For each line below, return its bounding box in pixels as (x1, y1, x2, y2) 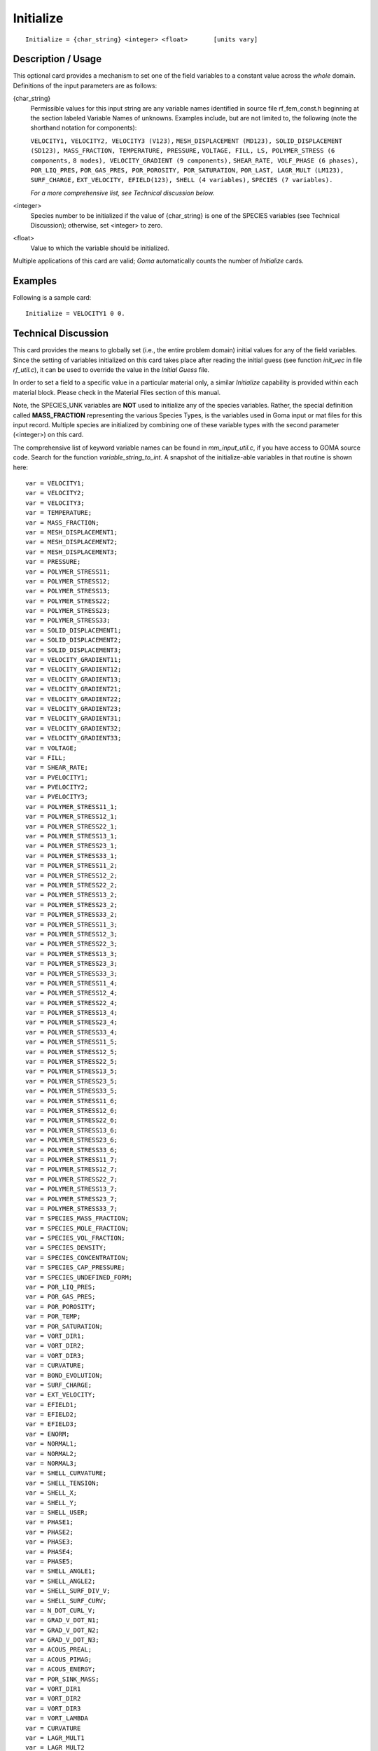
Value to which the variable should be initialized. (30, 244, 169, 252)
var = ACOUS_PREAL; (25, 1646, 92, 1654)
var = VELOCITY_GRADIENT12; (25, 665, 122, 674)
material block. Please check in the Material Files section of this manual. (13, 388, 221, 396)
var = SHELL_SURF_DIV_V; (25, 1587, 111, 1595)
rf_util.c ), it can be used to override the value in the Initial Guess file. (13, 366, 210, 374)
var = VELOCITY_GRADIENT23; (25, 705, 122, 712)
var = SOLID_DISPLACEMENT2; (25, 636, 122, 644)
